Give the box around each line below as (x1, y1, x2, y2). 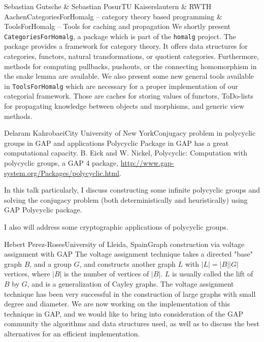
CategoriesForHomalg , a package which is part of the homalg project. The (4, 30, 236, 41)
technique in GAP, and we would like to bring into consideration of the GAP (4, 308, 243, 319)
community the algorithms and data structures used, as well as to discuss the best (4, 318, 259, 329)
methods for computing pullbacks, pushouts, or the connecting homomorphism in (4, 60, 257, 71)
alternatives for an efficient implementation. (4, 328, 140, 338)
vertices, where (4, 268, 50, 279)
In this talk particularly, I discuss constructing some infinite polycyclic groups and (4, 184, 260, 195)
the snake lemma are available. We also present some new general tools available (4, 71, 254, 81)
